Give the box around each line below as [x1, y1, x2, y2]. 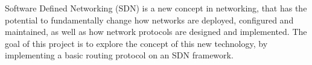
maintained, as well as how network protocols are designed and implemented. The [5, 25, 307, 38]
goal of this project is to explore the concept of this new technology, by [5, 37, 268, 49]
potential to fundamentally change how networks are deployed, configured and [5, 13, 294, 26]
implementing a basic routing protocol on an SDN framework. [5, 49, 234, 61]
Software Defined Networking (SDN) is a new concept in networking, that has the [5, 2, 307, 14]
